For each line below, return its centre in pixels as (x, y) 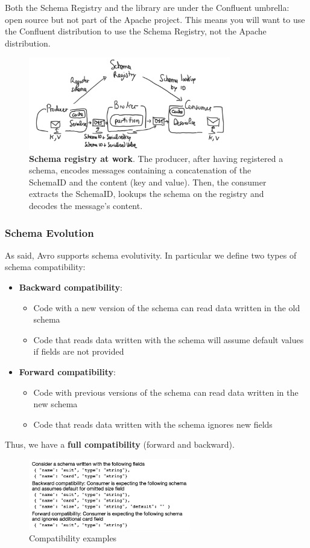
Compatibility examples (73, 538)
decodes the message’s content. (86, 205)
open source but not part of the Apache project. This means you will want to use (155, 19)
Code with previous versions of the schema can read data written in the (166, 392)
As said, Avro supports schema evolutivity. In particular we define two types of (151, 255)
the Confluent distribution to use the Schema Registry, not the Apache (136, 31)
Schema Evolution (49, 232)
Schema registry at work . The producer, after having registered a (156, 158)
